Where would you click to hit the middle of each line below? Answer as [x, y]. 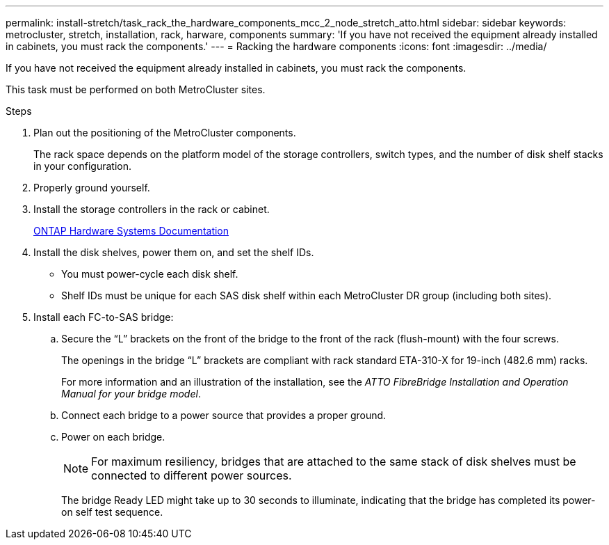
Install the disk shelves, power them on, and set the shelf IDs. [174, 252]
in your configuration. [82, 166]
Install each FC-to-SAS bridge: [104, 317]
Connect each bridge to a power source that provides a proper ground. [224, 415]
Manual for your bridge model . [131, 394]
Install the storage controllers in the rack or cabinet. [152, 209]
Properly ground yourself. [92, 188]
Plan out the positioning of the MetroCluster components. [165, 133]
